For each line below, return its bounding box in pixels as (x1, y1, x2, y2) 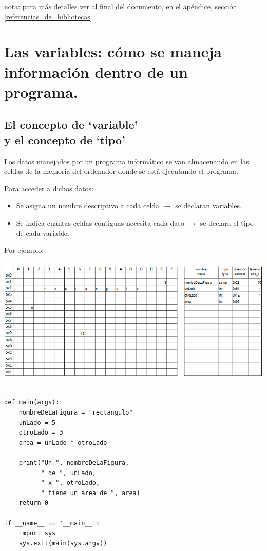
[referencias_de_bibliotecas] (4, 11, 92, 22)
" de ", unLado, (41, 469, 96, 477)
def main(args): (4, 399, 60, 406)
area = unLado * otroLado (18, 439, 107, 446)
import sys (18, 529, 56, 537)
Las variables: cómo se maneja (4, 41, 222, 62)
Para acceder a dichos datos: (4, 183, 93, 193)
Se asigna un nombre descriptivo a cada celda (16, 200, 160, 211)
